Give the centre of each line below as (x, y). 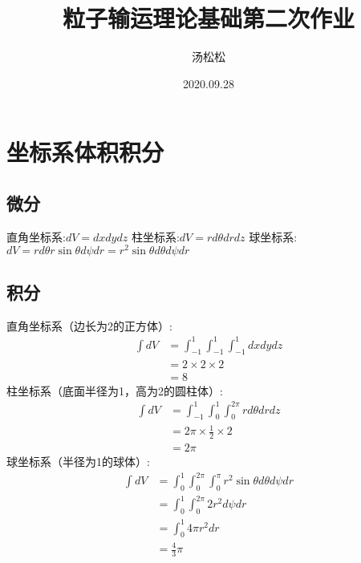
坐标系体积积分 (85, 152)
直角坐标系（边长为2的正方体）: (89, 325)
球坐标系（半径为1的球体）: (78, 461)
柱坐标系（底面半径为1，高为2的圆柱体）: (115, 390)
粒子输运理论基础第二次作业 (208, 18)
